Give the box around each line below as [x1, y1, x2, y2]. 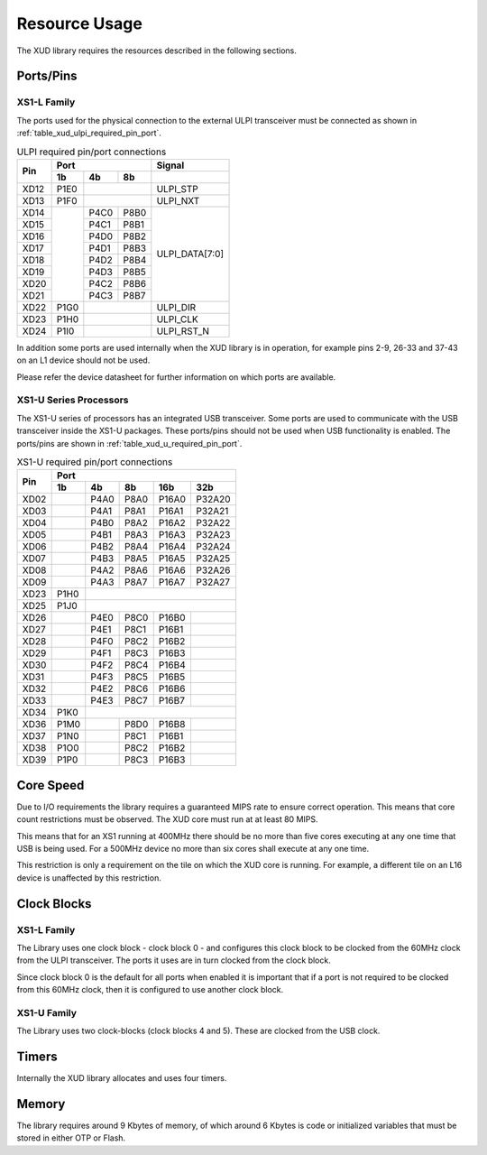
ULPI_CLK [156, 312, 198, 325]
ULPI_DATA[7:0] [156, 248, 225, 261]
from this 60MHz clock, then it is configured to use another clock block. [16, 984, 284, 995]
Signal [156, 159, 185, 171]
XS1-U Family [16, 1006, 77, 1019]
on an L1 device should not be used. [16, 355, 151, 365]
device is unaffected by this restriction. [16, 872, 161, 883]
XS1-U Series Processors [16, 393, 129, 406]
